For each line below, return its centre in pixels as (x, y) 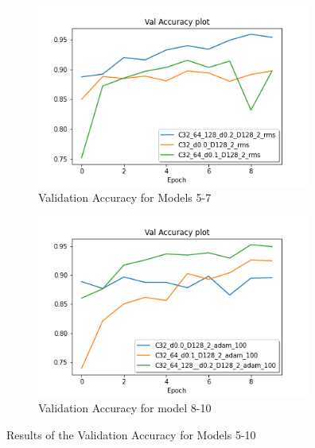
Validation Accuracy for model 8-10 (125, 408)
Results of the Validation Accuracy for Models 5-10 (131, 434)
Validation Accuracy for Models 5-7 (125, 197)
